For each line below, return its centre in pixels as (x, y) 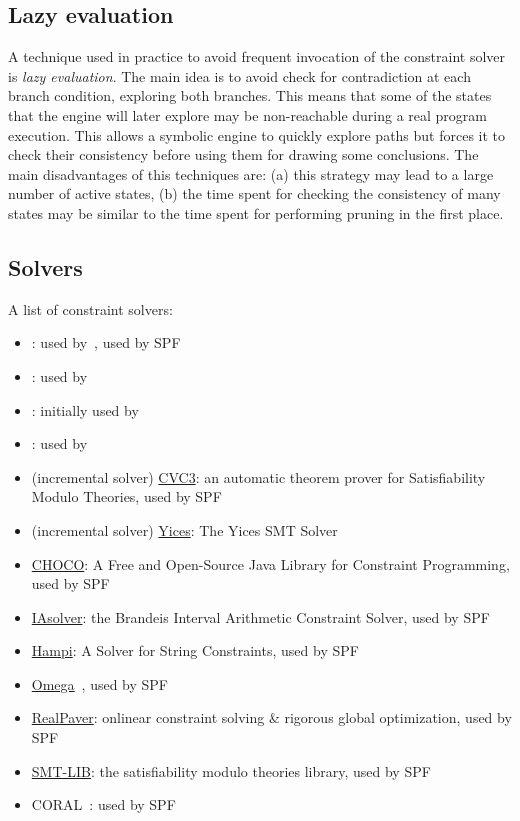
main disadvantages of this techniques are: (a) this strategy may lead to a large (251, 173)
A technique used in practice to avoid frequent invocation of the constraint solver (256, 56)
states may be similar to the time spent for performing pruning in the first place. (256, 212)
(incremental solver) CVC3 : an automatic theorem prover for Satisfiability (258, 476)
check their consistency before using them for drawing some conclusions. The (243, 154)
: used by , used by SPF (106, 342)
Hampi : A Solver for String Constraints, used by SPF (195, 650)
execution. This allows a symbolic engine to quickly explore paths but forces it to (257, 134)
